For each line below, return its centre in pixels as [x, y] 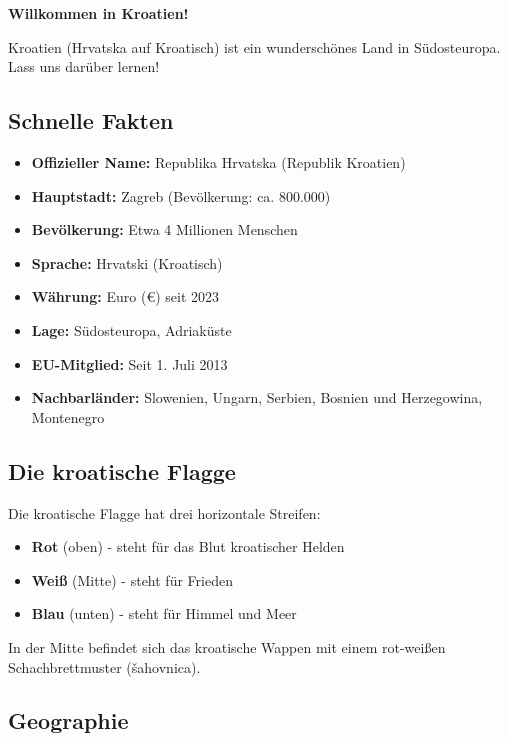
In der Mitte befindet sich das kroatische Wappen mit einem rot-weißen [227, 646]
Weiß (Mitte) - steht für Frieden [132, 579]
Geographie [68, 720]
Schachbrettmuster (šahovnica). [104, 666]
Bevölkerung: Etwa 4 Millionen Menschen [164, 229]
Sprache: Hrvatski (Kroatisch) [127, 262]
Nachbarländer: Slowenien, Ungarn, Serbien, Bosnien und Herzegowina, [257, 397]
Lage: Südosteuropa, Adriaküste [131, 329]
